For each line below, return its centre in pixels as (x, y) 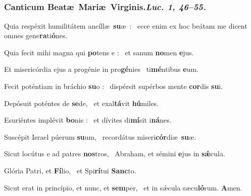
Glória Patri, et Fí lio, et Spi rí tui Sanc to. (70, 171)
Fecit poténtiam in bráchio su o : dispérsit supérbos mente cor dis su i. (114, 86)
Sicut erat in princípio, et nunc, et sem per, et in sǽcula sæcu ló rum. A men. (123, 187)
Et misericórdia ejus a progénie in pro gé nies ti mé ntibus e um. (102, 69)
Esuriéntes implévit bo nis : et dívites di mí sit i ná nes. (88, 120)
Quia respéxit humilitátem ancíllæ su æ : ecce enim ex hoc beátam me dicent (126, 25)
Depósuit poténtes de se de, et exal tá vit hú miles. (82, 103)
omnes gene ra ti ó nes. (36, 35)
